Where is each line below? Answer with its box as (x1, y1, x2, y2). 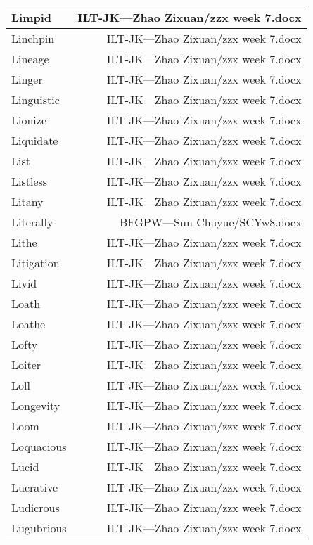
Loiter (11, 357, 41, 373)
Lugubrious (11, 520, 67, 536)
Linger (11, 71, 43, 87)
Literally (11, 214, 53, 230)
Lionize (11, 112, 47, 128)
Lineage (11, 51, 49, 67)
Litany (11, 193, 44, 210)
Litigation (11, 255, 60, 271)
